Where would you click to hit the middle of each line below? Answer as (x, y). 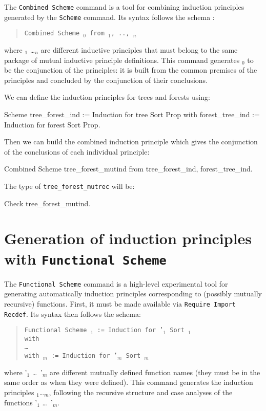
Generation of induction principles (128, 238)
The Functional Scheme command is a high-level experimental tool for (116, 283)
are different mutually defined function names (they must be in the (155, 372)
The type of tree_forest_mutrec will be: (69, 186)
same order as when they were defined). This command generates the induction (129, 382)
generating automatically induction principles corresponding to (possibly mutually (133, 294)
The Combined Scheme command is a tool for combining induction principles (124, 7)
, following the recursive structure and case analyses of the (141, 392)
